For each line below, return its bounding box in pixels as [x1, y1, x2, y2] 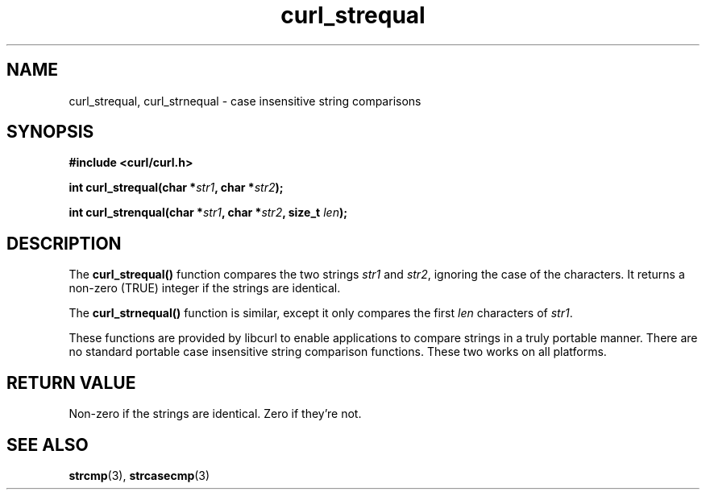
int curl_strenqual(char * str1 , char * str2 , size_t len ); [69, 205, 347, 220]
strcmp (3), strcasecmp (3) [69, 468, 210, 482]
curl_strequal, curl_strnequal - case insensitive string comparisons [69, 93, 422, 108]
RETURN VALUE [6, 372, 136, 393]
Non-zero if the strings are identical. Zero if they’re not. [69, 407, 362, 421]
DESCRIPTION [6, 233, 122, 254]
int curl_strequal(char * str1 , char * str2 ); [69, 180, 284, 195]
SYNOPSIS [6, 122, 94, 143]
